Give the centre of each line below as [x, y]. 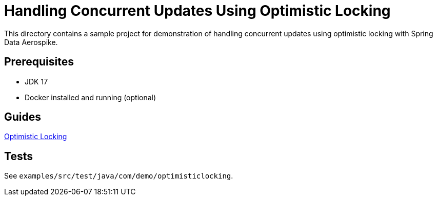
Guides [23, 117]
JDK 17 [36, 81]
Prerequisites [39, 62]
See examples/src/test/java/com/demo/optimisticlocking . [119, 176]
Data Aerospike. [31, 42]
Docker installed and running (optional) [91, 97]
